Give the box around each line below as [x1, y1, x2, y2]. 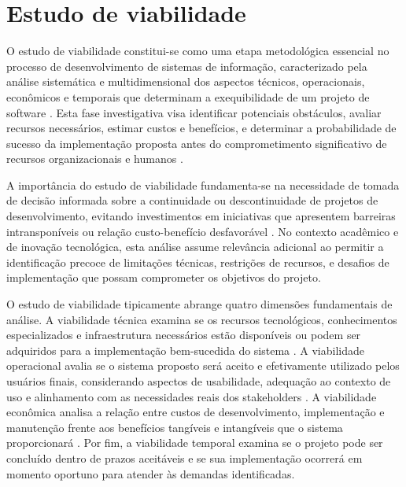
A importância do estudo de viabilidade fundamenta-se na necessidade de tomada [6, 176, 400, 193]
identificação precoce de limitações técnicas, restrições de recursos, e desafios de [6, 253, 389, 270]
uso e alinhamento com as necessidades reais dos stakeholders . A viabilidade [6, 388, 377, 404]
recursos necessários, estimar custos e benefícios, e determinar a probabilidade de [6, 120, 397, 136]
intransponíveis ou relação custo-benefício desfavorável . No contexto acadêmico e [6, 223, 399, 239]
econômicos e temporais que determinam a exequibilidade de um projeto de [6, 88, 370, 105]
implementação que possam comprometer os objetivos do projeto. [6, 269, 321, 286]
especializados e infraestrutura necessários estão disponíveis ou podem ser [6, 327, 361, 343]
